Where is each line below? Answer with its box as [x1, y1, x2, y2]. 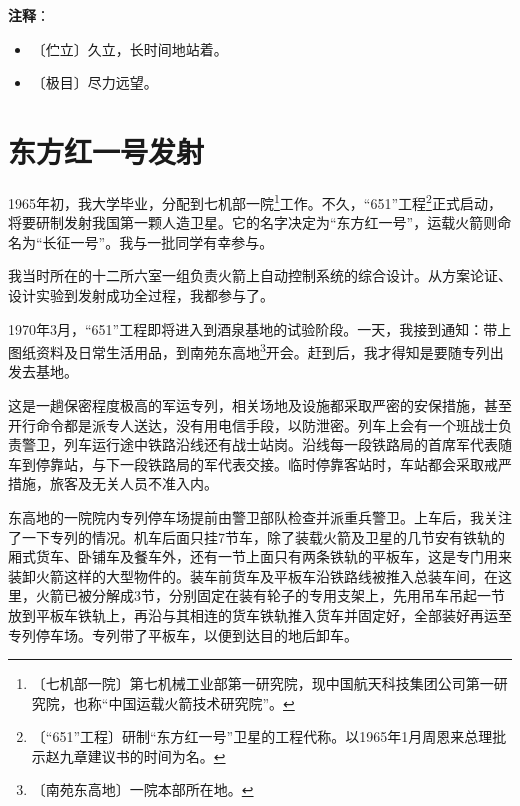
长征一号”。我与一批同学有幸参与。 [42, 231, 274, 252]
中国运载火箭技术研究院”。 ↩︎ [108, 692, 295, 713]
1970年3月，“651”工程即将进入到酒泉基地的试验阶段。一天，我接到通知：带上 [8, 318, 512, 339]
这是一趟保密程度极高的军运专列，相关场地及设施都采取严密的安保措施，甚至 [8, 394, 512, 415]
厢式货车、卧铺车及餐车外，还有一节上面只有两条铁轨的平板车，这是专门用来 [8, 546, 512, 567]
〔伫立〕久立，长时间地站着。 [31, 38, 228, 59]
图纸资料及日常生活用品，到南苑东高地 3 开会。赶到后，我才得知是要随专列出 [8, 339, 504, 362]
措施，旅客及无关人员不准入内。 [8, 473, 218, 494]
